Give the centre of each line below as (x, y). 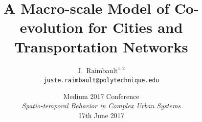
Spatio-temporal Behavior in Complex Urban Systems (101, 106)
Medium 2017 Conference (101, 96)
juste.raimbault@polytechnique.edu (101, 81)
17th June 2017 (101, 115)
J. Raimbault (98, 70)
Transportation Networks (101, 46)
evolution (51, 27)
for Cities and (135, 27)
